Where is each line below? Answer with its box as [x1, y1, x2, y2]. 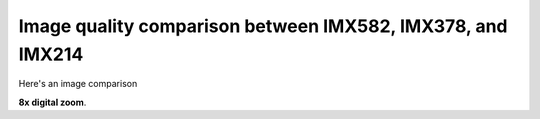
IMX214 [18, 43, 84, 65]
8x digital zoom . [18, 96, 87, 108]
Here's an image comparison [18, 78, 138, 90]
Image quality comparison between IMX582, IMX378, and [18, 15, 509, 37]
